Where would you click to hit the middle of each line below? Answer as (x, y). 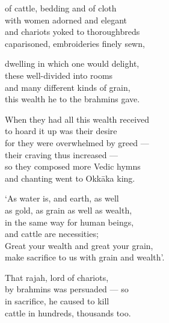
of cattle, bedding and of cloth (61, 8)
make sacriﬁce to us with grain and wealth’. (85, 257)
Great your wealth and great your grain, (79, 245)
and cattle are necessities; (52, 234)
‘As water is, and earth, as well (62, 198)
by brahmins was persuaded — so (67, 289)
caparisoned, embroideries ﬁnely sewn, (75, 43)
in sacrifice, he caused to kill (57, 301)
